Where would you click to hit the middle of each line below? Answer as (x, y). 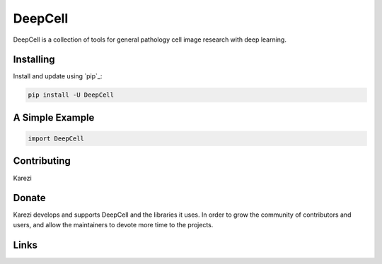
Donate (29, 198)
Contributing (42, 161)
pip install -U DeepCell (71, 95)
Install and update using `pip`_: (58, 76)
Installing (34, 60)
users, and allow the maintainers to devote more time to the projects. (113, 224)
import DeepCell (56, 139)
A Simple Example (54, 118)
